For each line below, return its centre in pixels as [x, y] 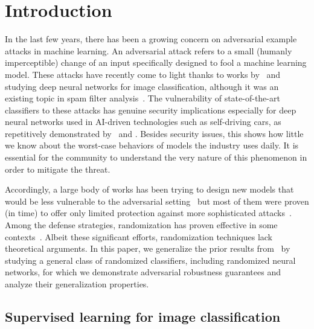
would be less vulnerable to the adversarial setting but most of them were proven [157, 201]
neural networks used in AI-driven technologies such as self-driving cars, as [143, 122]
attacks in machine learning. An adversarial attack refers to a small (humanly [149, 50]
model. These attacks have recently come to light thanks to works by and [143, 74]
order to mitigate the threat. [58, 169]
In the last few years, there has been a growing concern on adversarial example [151, 39]
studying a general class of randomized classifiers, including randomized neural [150, 260]
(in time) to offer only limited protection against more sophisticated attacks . [148, 213]
